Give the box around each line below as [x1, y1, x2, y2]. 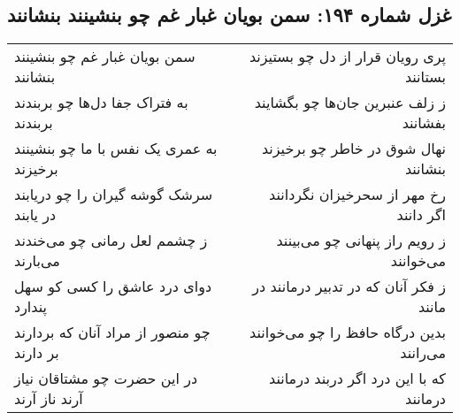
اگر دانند [396, 204, 446, 225]
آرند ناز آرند [14, 388, 83, 409]
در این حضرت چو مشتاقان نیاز [14, 368, 198, 389]
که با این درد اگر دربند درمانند [269, 368, 446, 389]
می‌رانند [400, 342, 446, 363]
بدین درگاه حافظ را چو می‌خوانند [249, 322, 446, 343]
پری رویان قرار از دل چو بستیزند [249, 46, 446, 67]
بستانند [404, 66, 446, 88]
